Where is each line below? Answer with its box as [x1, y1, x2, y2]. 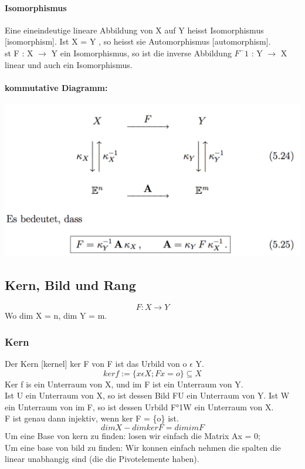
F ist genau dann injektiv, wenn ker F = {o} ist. [5, 412, 179, 424]
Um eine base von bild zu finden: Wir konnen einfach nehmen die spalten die [5, 441, 281, 453]
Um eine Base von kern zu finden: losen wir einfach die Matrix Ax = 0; [5, 429, 261, 441]
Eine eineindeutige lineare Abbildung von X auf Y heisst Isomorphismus [5, 23, 264, 36]
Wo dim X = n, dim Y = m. [5, 309, 107, 322]
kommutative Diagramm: [5, 81, 108, 93]
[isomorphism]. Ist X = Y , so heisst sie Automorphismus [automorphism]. [5, 35, 271, 48]
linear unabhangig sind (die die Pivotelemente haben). [5, 453, 199, 465]
